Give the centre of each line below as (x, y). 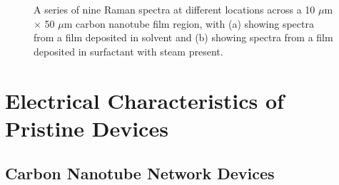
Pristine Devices (87, 128)
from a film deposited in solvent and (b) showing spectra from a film (183, 37)
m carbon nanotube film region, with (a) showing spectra (189, 23)
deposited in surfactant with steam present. (128, 51)
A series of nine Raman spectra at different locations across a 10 (174, 9)
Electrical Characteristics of (145, 100)
